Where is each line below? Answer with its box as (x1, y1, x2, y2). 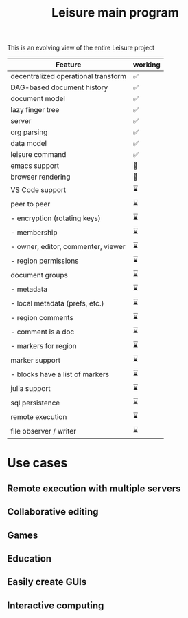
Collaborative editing (7, 506, 99, 518)
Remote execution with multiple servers (7, 482, 181, 494)
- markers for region (10, 341, 77, 350)
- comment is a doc (10, 327, 75, 337)
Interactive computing (7, 599, 104, 611)
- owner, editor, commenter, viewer (10, 242, 126, 251)
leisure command (10, 150, 67, 160)
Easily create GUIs (7, 576, 87, 588)
